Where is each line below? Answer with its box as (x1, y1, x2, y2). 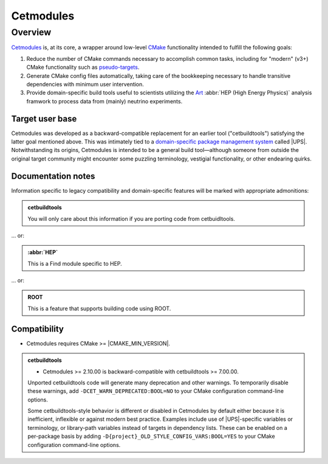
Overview (11, 27, 52, 38)
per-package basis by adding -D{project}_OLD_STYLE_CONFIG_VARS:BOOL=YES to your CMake (27, 432, 276, 440)
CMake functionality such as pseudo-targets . (26, 64, 140, 71)
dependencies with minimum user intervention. (26, 80, 144, 88)
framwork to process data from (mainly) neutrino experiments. (26, 97, 183, 105)
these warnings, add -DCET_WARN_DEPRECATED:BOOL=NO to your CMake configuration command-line (27, 387, 284, 395)
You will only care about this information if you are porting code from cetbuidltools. (27, 215, 235, 222)
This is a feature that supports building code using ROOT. (27, 305, 171, 312)
